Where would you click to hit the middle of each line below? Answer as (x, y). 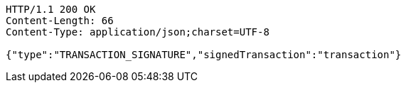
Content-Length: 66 (60, 21)
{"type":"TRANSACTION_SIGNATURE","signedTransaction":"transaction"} (204, 55)
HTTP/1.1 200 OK (51, 9)
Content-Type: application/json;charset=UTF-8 (138, 32)
